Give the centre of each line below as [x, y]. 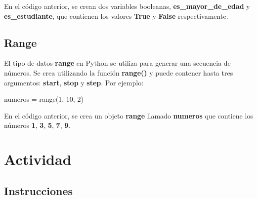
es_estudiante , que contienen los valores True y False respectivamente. [116, 16]
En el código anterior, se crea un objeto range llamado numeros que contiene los [128, 115]
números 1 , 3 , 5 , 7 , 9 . [37, 125]
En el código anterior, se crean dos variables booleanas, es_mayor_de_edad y [127, 6]
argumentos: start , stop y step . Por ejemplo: [74, 82]
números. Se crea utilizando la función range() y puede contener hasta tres [119, 72]
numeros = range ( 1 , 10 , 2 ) [44, 99]
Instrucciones [39, 190]
